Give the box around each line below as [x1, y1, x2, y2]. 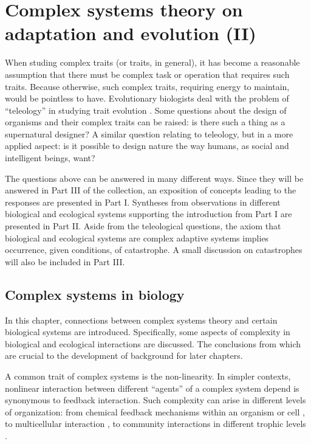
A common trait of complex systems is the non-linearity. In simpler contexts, [5, 369, 291, 382]
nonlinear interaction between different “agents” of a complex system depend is [5, 381, 299, 394]
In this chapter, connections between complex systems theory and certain [5, 313, 278, 326]
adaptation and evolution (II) [5, 21, 256, 46]
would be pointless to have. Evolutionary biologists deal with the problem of [5, 92, 289, 105]
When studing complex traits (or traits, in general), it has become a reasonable [5, 56, 300, 69]
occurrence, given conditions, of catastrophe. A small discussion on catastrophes [5, 243, 302, 256]
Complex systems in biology [5, 285, 185, 304]
